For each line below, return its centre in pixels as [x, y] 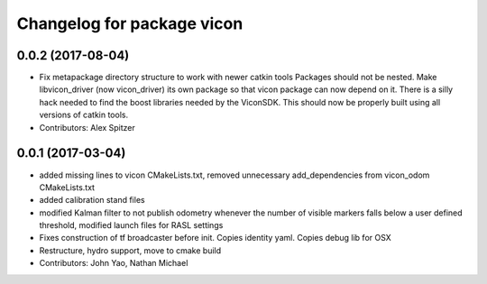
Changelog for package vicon [130, 23]
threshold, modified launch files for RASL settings [131, 225]
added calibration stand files [92, 200]
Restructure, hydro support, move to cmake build [130, 250]
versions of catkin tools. [84, 115]
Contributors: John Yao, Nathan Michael [114, 263]
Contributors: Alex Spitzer [87, 127]
